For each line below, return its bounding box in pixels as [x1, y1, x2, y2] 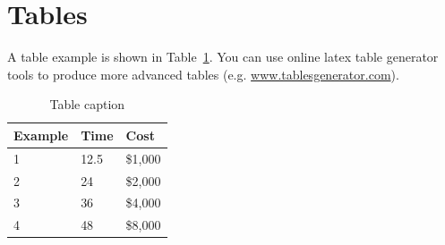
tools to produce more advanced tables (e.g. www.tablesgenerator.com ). [7, 64, 399, 83]
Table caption [49, 95, 125, 114]
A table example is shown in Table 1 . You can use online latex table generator [7, 47, 439, 66]
